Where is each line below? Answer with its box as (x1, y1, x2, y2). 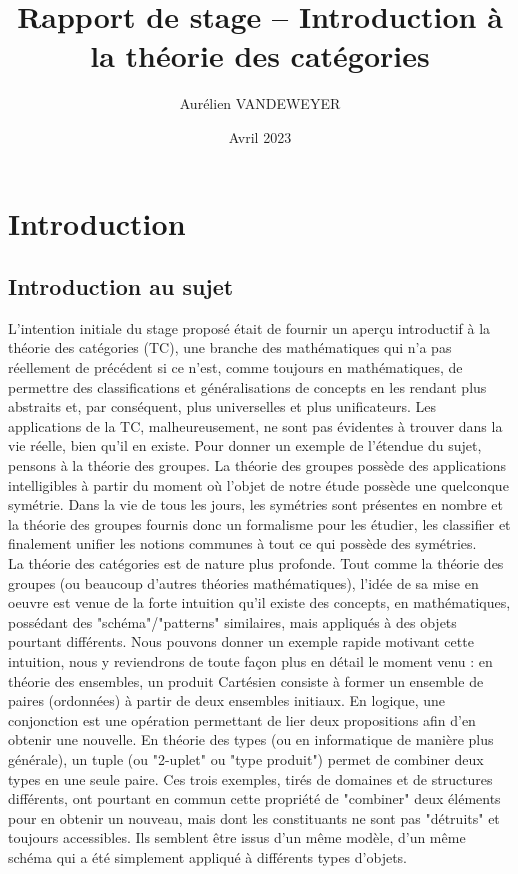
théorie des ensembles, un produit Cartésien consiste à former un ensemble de (8, 670, 484, 691)
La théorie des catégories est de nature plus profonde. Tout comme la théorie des (8, 553, 504, 574)
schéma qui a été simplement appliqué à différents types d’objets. (8, 846, 407, 867)
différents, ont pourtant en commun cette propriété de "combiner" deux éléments (8, 788, 501, 809)
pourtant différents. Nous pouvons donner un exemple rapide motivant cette (8, 631, 474, 652)
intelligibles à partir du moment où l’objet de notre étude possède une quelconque (8, 474, 509, 495)
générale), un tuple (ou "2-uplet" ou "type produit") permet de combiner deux (8, 748, 484, 769)
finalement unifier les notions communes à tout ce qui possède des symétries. (8, 533, 477, 554)
